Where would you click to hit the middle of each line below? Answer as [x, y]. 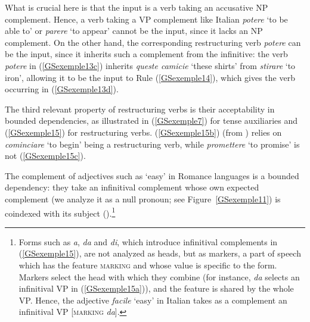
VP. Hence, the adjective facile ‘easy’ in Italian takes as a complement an [153, 300]
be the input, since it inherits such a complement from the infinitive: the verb [146, 54]
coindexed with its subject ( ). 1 [60, 212]
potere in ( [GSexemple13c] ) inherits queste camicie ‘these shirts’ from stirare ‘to [150, 65]
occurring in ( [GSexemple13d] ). [62, 89]
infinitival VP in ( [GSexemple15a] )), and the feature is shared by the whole [156, 288]
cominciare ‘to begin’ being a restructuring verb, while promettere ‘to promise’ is [152, 144]
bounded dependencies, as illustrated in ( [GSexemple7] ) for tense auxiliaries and [151, 121]
